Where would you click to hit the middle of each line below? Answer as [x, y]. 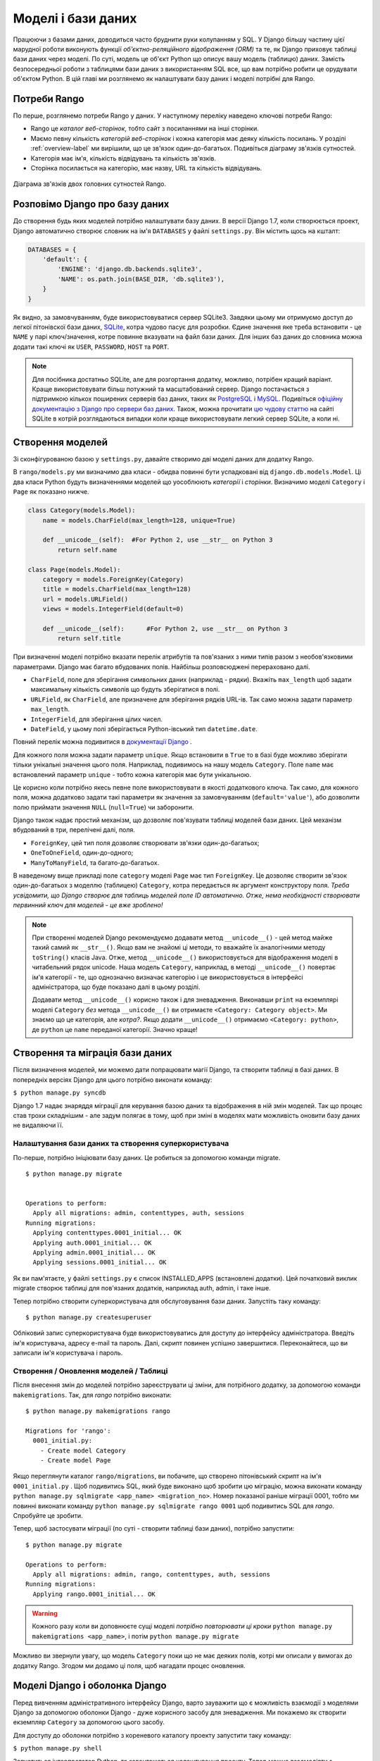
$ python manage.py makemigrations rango [98, 1411]
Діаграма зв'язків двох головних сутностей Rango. [90, 184]
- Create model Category [83, 1450]
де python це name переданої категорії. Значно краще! [115, 1029]
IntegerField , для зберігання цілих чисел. [97, 719]
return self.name [87, 550]
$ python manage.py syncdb [59, 1093]
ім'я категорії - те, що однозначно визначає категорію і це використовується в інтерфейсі [167, 977]
